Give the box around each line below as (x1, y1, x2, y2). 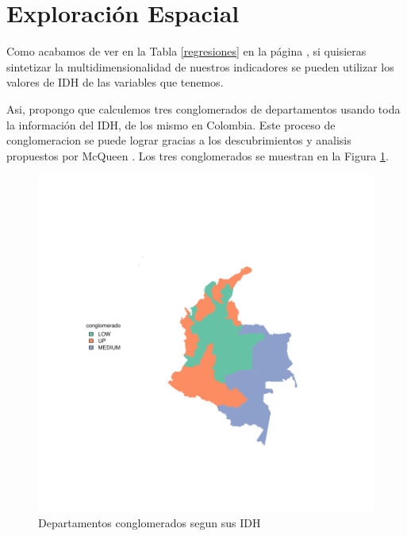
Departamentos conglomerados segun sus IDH (38, 514, 261, 530)
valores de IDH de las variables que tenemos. (6, 74, 224, 91)
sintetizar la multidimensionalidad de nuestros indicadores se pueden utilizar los (6, 58, 394, 75)
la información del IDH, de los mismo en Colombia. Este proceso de (6, 116, 336, 133)
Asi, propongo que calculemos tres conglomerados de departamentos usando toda (6, 100, 401, 117)
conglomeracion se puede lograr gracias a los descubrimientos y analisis (6, 132, 351, 148)
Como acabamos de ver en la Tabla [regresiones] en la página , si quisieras (6, 43, 367, 60)
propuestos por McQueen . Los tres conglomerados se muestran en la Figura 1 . (6, 147, 389, 164)
